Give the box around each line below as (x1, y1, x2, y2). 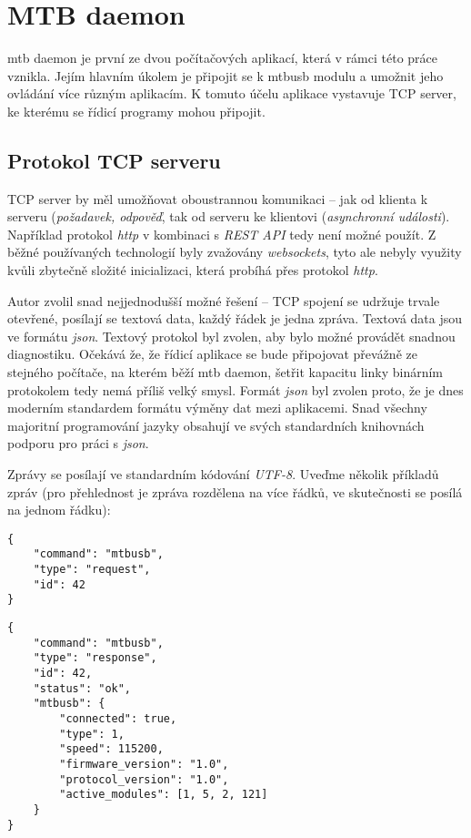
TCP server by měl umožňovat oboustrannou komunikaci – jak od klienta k (7, 189, 428, 208)
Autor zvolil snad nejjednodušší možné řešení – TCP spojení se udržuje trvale (7, 291, 440, 310)
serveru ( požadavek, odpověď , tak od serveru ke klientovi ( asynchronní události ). (7, 207, 450, 226)
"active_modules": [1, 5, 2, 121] (59, 788, 268, 802)
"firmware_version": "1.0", (59, 757, 229, 771)
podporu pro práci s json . (7, 434, 149, 453)
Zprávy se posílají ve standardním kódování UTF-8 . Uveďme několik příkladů (7, 465, 439, 484)
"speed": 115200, (59, 742, 164, 756)
